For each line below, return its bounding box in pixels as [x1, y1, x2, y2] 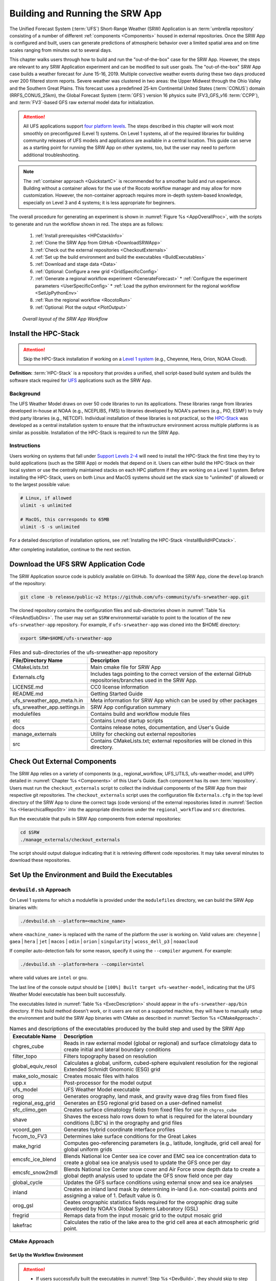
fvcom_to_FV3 [12, 1133, 48, 1140]
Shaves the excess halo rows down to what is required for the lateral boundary [63, 1113, 253, 1120]
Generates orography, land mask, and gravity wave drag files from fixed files [63, 1093, 248, 1100]
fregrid [12, 1212, 29, 1219]
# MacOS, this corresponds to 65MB [20, 516, 109, 523]
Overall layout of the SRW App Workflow [22, 316, 108, 322]
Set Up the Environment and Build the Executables [9, 870, 173, 879]
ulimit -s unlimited [20, 502, 72, 508]
